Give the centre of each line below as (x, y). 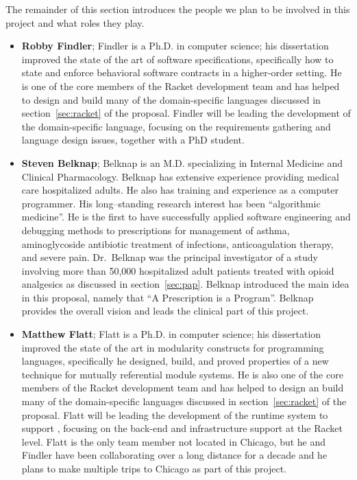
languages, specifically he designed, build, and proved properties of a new (175, 361)
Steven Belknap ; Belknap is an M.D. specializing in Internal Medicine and (182, 162)
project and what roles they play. (75, 22)
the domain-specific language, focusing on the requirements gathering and (176, 126)
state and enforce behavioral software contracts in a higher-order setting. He (182, 72)
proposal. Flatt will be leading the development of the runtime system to (175, 414)
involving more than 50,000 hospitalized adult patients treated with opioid (178, 270)
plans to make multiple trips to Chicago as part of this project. (154, 468)
